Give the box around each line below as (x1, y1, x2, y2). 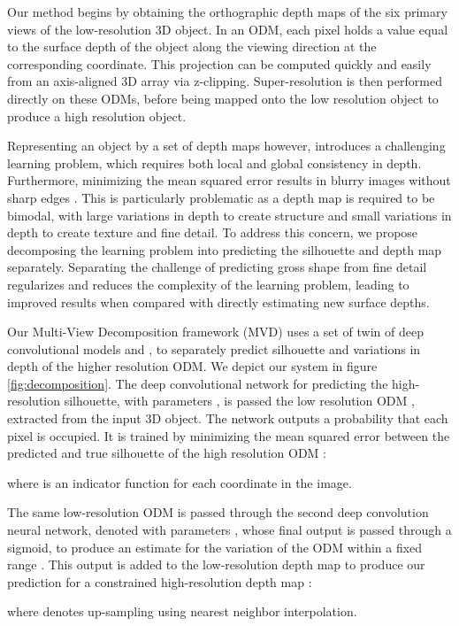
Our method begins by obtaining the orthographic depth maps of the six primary (7, 3, 448, 20)
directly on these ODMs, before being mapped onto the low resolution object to (7, 89, 439, 107)
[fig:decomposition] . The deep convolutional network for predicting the (7, 374, 388, 392)
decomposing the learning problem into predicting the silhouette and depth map (7, 240, 442, 259)
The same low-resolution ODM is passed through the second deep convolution (7, 503, 429, 522)
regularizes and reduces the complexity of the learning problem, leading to (7, 274, 409, 293)
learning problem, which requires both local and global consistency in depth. (7, 153, 422, 172)
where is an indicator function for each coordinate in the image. (7, 473, 352, 491)
